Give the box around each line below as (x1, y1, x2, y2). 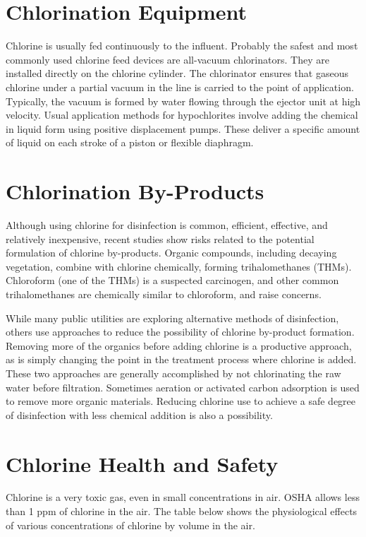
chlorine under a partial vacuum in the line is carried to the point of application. (6, 79, 354, 94)
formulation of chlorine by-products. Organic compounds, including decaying (6, 245, 337, 260)
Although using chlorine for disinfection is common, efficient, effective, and (6, 218, 328, 232)
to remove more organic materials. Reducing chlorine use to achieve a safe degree (6, 394, 356, 408)
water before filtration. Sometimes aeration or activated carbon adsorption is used (6, 379, 360, 394)
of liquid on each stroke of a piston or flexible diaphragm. (6, 135, 254, 150)
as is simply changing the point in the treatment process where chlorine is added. (6, 352, 357, 367)
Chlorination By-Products (6, 177, 264, 206)
